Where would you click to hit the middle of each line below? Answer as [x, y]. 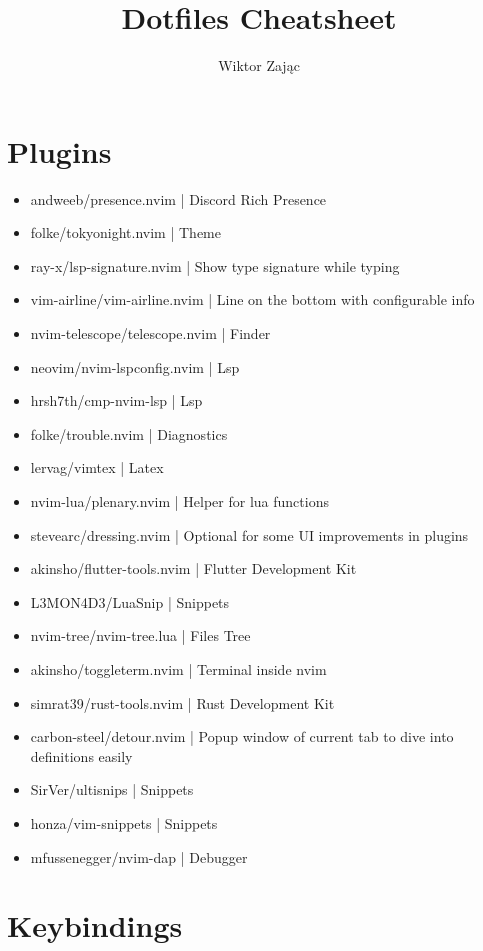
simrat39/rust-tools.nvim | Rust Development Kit [182, 702]
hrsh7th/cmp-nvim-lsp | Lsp [116, 400]
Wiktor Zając [259, 65]
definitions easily [81, 755]
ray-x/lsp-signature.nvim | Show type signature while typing [215, 265]
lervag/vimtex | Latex [97, 467]
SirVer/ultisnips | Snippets [112, 789]
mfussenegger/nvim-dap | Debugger [139, 856]
